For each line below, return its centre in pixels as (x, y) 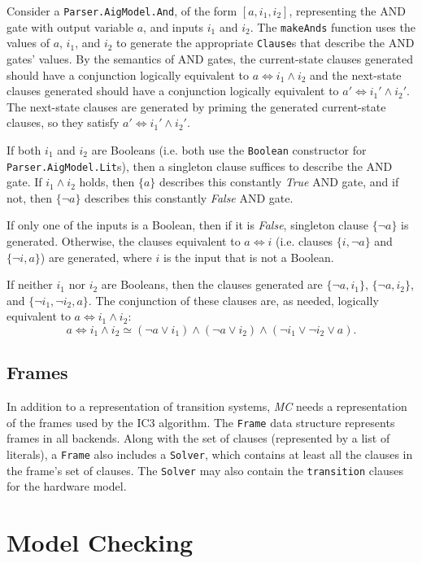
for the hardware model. (67, 486)
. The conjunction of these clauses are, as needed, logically (233, 300)
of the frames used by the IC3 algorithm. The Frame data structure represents (201, 422)
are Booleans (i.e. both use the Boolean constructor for (229, 149)
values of (28, 43)
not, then (30, 197)
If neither (30, 284)
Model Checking (100, 542)
